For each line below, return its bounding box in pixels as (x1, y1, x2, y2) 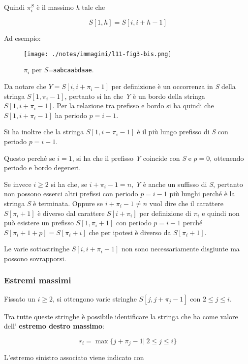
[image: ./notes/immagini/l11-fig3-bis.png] (24, 50, 172, 58)
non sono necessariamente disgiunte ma (121, 243, 240, 254)
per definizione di (139, 208, 191, 218)
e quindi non (202, 208, 240, 218)
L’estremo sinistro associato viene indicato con (4, 352, 144, 363)
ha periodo (55, 110, 87, 120)
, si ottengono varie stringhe (52, 293, 137, 303)
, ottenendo (210, 152, 244, 163)
